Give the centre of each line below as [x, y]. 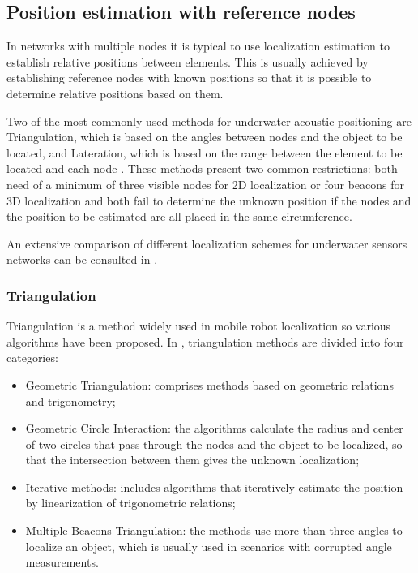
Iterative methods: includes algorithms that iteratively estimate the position [214, 487]
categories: [32, 358]
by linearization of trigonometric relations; [130, 503]
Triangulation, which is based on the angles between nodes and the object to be [205, 137]
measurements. [62, 562]
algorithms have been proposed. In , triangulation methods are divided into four [205, 341]
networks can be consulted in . [82, 259]
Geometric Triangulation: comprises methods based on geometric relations [209, 384]
